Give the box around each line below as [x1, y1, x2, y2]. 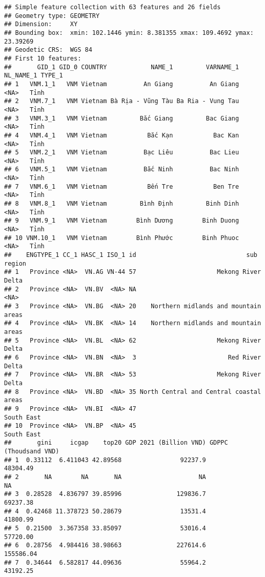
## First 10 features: [4, 54, 81, 62]
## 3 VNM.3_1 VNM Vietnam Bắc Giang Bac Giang [4, 114, 239, 122]
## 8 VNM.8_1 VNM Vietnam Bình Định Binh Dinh [4, 200, 239, 208]
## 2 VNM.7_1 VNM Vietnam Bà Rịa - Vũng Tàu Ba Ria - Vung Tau [4, 97, 239, 105]
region [4, 260, 26, 267]
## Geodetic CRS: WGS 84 [4, 46, 92, 54]
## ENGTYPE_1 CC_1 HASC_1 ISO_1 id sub [4, 251, 257, 259]
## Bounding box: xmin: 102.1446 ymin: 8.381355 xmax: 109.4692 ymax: [4, 29, 254, 36]
